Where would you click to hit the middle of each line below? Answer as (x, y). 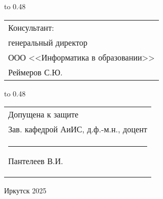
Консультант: (31, 27)
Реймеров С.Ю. (36, 72)
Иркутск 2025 (25, 191)
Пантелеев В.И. (36, 161)
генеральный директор (48, 42)
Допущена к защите (43, 114)
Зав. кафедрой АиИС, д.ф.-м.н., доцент (78, 129)
